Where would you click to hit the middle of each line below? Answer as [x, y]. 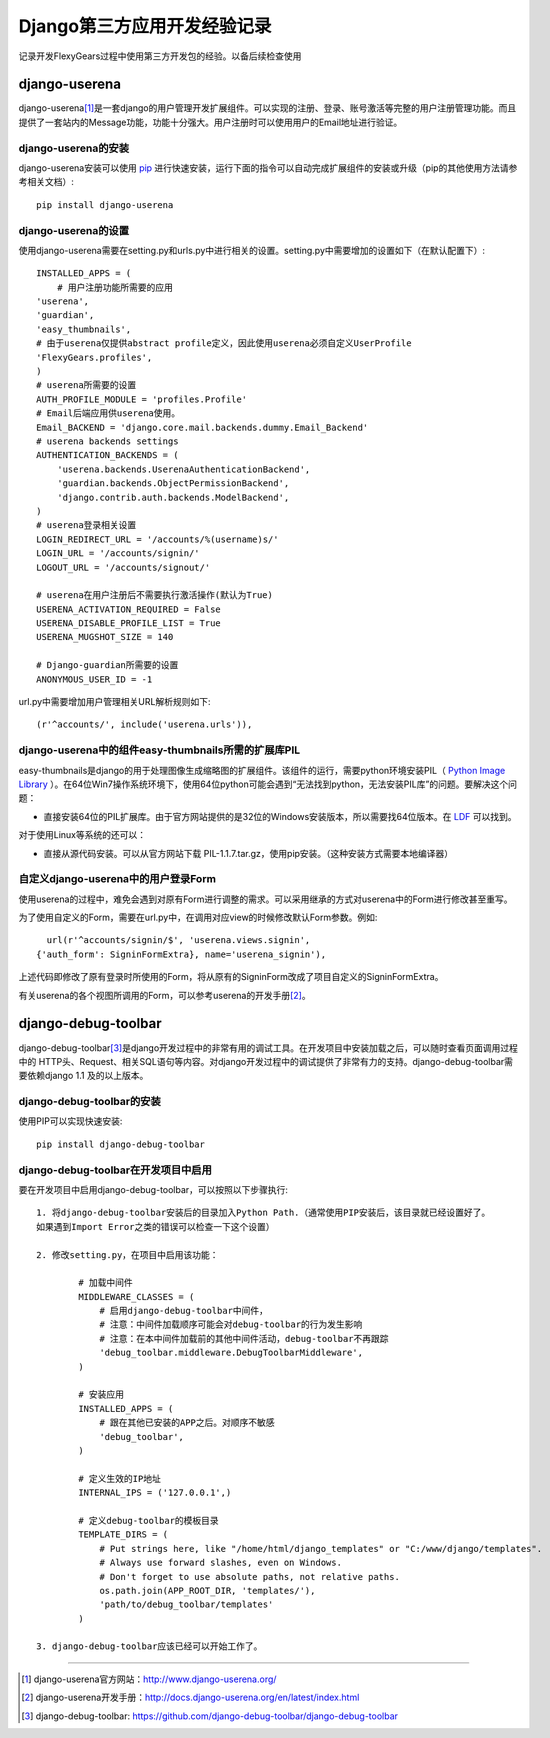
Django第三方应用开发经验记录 [145, 26]
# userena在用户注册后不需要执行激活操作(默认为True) [155, 595]
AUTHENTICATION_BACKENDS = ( [107, 455]
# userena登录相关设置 [86, 525]
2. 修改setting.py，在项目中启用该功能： [127, 1254]
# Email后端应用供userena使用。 [108, 413]
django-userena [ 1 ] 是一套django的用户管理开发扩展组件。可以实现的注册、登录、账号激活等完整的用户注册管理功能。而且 [267, 108]
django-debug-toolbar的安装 [90, 1102]
